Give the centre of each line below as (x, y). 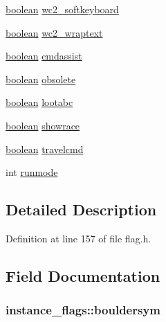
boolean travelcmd (45, 149)
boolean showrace (43, 125)
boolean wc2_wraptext (54, 32)
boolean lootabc (39, 102)
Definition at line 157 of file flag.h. (79, 238)
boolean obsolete (41, 79)
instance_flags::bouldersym (83, 310)
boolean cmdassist (44, 56)
